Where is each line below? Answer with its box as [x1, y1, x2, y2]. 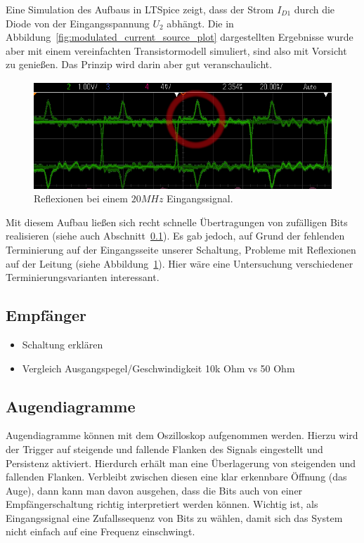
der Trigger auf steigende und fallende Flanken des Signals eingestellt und [6, 441, 323, 456]
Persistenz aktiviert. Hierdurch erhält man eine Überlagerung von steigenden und [6, 455, 356, 470]
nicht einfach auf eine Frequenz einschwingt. [6, 524, 195, 539]
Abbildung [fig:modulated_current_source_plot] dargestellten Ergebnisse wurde [6, 30, 353, 44]
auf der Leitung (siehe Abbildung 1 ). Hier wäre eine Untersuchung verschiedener [6, 256, 353, 270]
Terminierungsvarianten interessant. [6, 270, 160, 284]
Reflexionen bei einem [34, 191, 128, 206]
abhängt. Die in [167, 15, 234, 30]
